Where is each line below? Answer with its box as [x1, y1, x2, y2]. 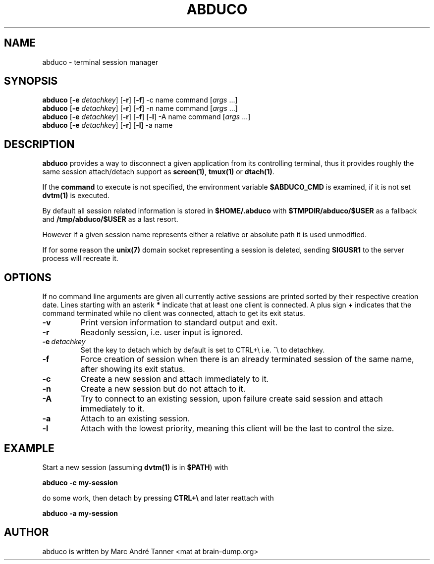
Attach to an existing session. [80, 413, 190, 424]
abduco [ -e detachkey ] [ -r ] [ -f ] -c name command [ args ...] [42, 96, 238, 104]
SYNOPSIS [4, 75, 58, 88]
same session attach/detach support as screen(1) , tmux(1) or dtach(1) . [42, 167, 274, 176]
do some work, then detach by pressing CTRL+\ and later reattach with [42, 493, 274, 502]
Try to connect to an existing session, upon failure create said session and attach [80, 394, 383, 404]
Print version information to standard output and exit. [80, 317, 278, 328]
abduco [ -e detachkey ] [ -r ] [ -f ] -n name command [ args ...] [42, 104, 238, 113]
